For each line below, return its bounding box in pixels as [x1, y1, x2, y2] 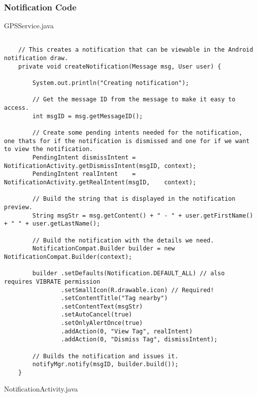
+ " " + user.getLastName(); [4, 220, 100, 228]
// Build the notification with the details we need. [32, 237, 214, 244]
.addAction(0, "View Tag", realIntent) [61, 327, 193, 335]
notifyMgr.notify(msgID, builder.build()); [32, 361, 178, 368]
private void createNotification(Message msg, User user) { [18, 63, 221, 70]
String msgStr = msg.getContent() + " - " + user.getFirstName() [32, 212, 254, 219]
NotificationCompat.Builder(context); [4, 253, 132, 260]
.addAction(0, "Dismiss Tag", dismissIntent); [61, 336, 218, 343]
